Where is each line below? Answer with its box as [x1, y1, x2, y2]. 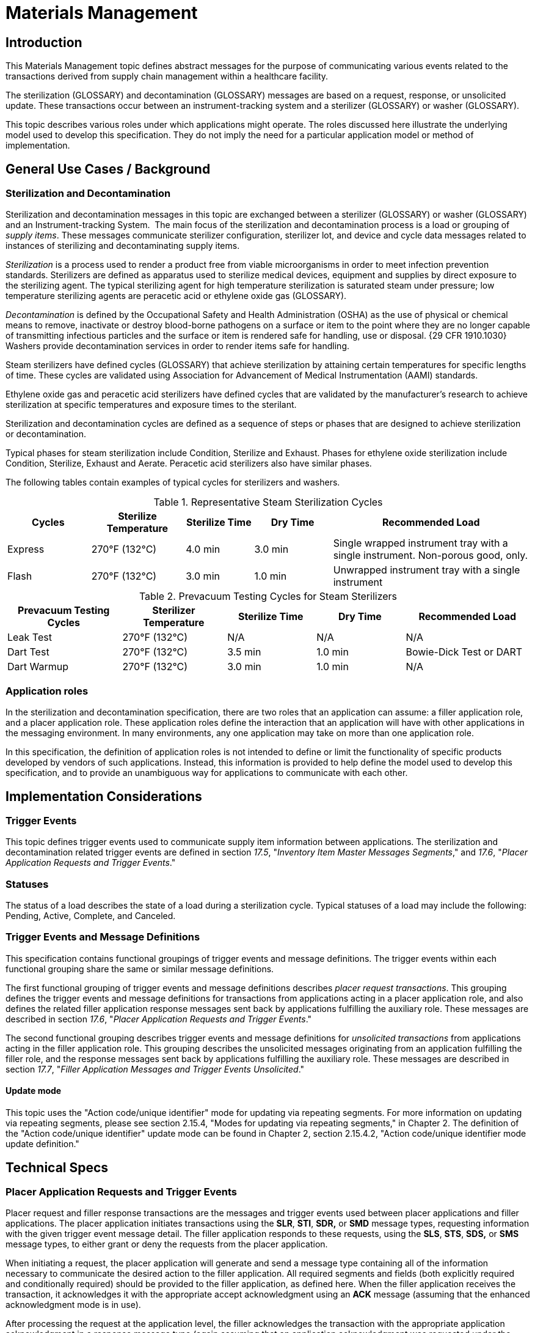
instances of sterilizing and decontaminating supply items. [5, 240, 240, 251]
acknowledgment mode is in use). [5, 1299, 141, 1310]
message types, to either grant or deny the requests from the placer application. [5, 1239, 328, 1250]
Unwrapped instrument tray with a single [333, 564, 520, 577]
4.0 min [186, 543, 220, 556]
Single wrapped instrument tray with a [333, 537, 508, 550]
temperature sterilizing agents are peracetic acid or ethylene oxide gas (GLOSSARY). [5, 290, 347, 301]
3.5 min [227, 646, 261, 659]
